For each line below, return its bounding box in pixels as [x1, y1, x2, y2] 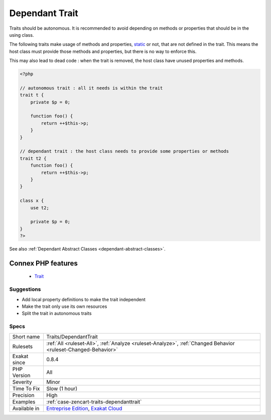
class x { [20, 198, 44, 204]
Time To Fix [12, 385, 40, 392]
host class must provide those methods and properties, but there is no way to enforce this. [9, 48, 197, 54]
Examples [12, 398, 36, 405]
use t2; [30, 205, 50, 211]
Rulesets [12, 343, 33, 350]
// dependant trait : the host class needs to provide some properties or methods [20, 148, 229, 154]
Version [12, 372, 31, 379]
